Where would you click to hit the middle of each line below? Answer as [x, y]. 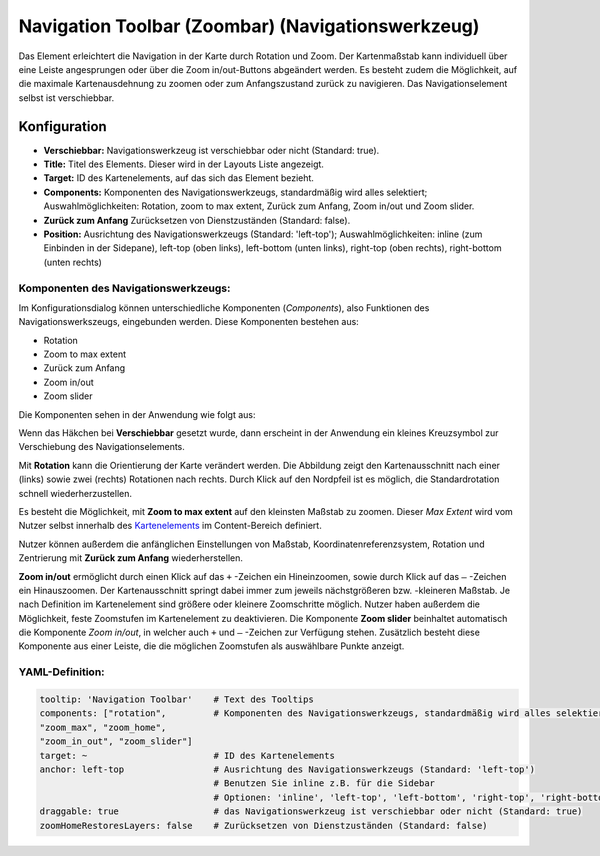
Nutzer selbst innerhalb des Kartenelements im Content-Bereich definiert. [170, 526]
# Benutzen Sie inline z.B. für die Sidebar [324, 783]
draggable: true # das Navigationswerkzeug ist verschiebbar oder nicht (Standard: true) [311, 811]
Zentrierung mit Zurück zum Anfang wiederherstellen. [131, 558]
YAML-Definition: [61, 672]
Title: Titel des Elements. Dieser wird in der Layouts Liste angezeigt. [184, 164]
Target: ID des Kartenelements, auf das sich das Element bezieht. [179, 178]
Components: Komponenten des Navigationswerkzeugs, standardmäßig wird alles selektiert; [235, 192]
